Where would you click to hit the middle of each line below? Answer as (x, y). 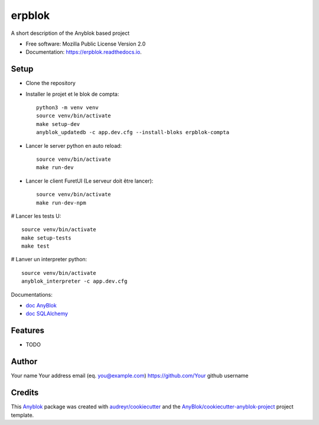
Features (27, 331)
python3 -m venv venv (67, 108)
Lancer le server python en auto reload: (74, 145)
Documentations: (32, 294)
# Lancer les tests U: (36, 216)
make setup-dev (58, 124)
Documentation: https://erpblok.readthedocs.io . (84, 52)
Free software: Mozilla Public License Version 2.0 (86, 44)
